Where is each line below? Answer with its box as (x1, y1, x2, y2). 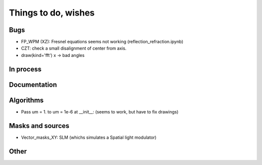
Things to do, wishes (9, 7, 95, 18)
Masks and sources (9, 122, 70, 130)
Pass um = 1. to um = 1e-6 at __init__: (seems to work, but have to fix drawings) (21, 109, 179, 114)
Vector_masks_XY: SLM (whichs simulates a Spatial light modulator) (21, 134, 157, 140)
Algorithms (9, 96, 44, 104)
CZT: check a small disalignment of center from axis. (21, 45, 127, 51)
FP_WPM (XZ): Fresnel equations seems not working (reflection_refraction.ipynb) (21, 39, 184, 45)
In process (9, 65, 42, 73)
